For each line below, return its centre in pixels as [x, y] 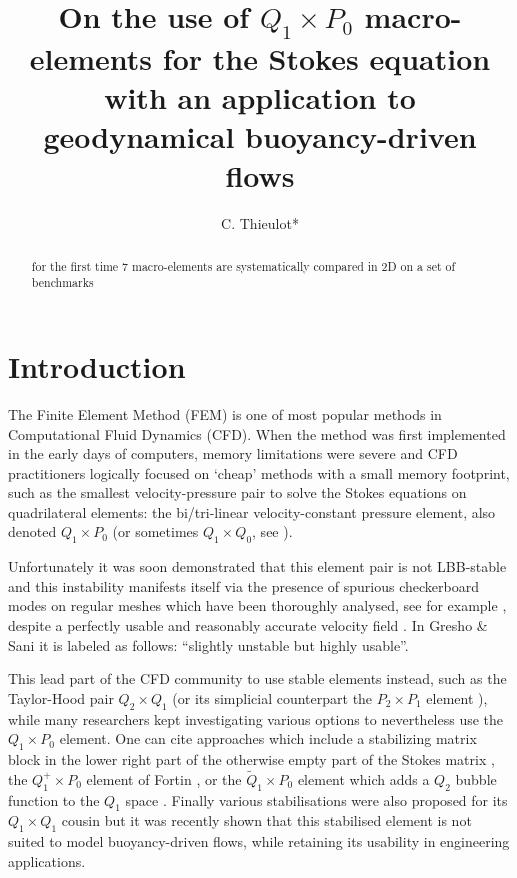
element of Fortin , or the [164, 778]
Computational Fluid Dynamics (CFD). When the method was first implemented [257, 433]
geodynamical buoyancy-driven [260, 136]
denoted [32, 531]
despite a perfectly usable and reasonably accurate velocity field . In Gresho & [248, 625]
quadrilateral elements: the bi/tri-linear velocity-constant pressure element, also [252, 511]
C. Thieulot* [260, 223]
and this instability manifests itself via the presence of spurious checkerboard [243, 585]
